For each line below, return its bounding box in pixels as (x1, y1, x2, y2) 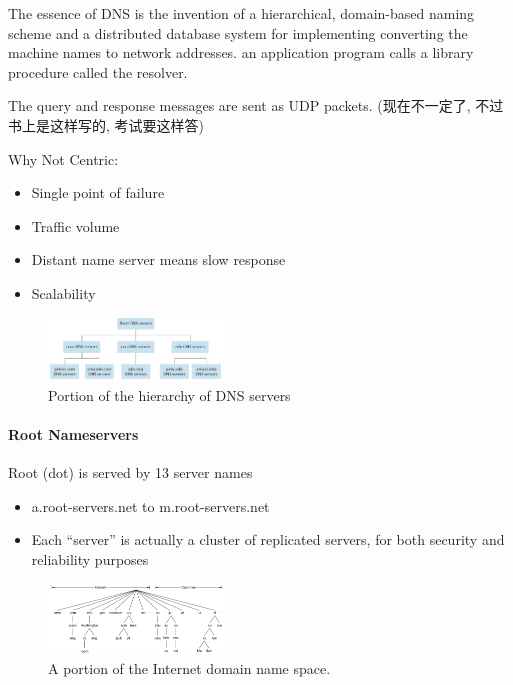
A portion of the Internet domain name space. (48, 657, 331, 678)
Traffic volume (31, 215, 120, 236)
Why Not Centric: (8, 148, 119, 169)
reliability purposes (31, 548, 149, 569)
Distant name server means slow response (31, 249, 286, 270)
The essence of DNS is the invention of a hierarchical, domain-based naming (8, 3, 475, 23)
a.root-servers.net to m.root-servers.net (31, 495, 270, 516)
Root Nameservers (8, 423, 139, 444)
